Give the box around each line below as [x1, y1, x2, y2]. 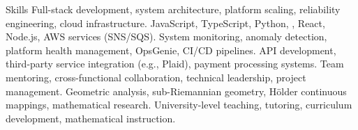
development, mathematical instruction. [6, 111, 176, 125]
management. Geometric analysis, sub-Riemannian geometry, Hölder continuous [6, 83, 347, 98]
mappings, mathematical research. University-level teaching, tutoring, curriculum [6, 97, 352, 112]
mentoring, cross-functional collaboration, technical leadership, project [6, 70, 306, 84]
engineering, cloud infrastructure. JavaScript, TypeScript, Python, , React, [6, 15, 325, 30]
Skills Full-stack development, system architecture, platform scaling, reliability [6, 2, 341, 16]
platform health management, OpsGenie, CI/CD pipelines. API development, [6, 42, 336, 57]
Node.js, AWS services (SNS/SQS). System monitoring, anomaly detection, [6, 29, 327, 44]
